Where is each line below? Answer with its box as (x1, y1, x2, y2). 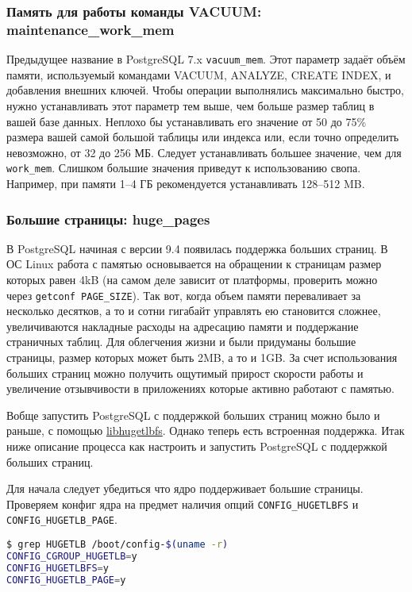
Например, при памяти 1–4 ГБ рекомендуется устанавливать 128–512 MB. (6, 175, 365, 192)
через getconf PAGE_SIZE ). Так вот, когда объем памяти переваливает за (6, 286, 361, 303)
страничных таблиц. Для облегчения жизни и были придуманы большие (6, 333, 356, 350)
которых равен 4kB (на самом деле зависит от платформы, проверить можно (6, 271, 378, 288)
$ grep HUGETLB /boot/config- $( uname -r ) (6, 539, 229, 551)
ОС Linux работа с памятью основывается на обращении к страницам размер (6, 256, 382, 272)
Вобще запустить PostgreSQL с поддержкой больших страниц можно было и (6, 406, 380, 423)
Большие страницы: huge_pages (6, 209, 210, 229)
